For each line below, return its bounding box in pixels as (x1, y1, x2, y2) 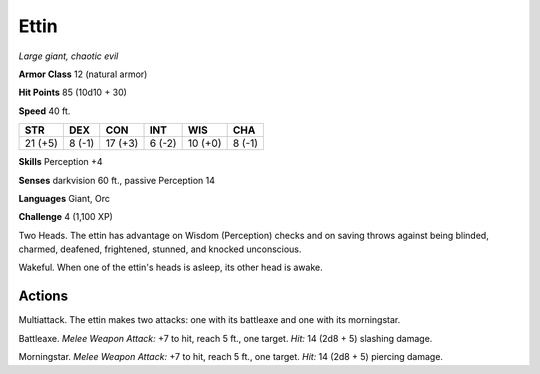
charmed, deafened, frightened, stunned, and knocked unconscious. (18, 243, 302, 255)
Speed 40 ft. (18, 105, 71, 117)
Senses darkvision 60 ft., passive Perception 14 (18, 174, 215, 186)
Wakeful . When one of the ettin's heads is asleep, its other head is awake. (18, 261, 324, 274)
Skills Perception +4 (18, 156, 104, 168)
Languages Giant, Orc (18, 192, 110, 204)
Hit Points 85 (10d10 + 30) (18, 86, 127, 99)
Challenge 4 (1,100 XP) (18, 211, 114, 223)
